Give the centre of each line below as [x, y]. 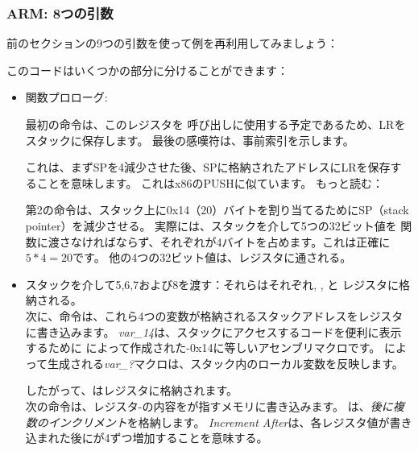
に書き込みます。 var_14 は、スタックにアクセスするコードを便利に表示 [213, 331]
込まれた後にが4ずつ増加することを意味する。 [147, 438]
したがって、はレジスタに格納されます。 [131, 390]
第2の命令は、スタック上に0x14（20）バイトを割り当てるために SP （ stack [217, 210]
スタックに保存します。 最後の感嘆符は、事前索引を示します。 [190, 140]
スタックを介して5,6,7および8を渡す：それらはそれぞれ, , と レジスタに [212, 284]
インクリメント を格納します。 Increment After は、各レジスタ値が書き [230, 422]
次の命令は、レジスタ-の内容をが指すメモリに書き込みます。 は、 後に [209, 405]
